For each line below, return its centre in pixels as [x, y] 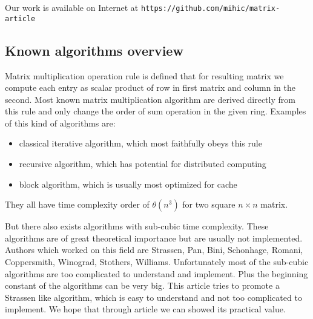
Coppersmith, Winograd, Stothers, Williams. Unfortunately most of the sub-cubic [157, 262]
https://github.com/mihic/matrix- [210, 8]
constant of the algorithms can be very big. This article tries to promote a [142, 285]
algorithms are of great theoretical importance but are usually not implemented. [154, 238]
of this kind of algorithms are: [60, 123]
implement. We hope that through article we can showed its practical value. [145, 309]
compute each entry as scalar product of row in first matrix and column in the [150, 87]
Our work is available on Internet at [72, 7]
